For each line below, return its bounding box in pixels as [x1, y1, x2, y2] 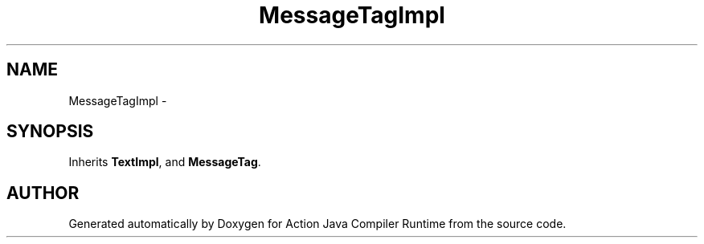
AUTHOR [6, 182, 80, 203]
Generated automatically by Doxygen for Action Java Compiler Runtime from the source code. [68, 217, 567, 231]
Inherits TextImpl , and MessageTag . [68, 155, 261, 169]
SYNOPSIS [6, 121, 94, 142]
